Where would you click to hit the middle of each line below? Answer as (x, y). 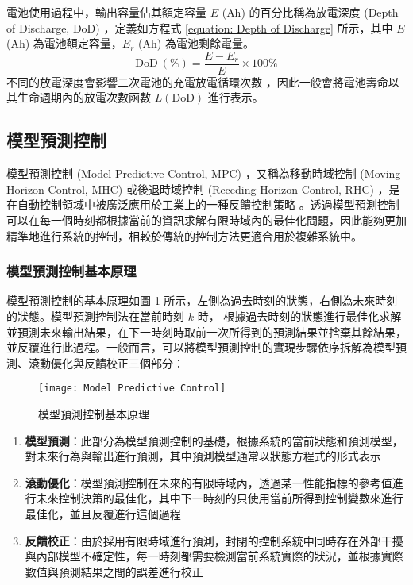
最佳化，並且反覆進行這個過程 (103, 514)
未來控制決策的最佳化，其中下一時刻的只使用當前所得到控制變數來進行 (220, 498)
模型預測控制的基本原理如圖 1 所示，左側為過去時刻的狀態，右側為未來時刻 (202, 300)
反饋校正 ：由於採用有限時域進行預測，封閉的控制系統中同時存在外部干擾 (214, 540)
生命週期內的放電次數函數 (84, 97)
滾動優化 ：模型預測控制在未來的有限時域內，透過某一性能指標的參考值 (208, 482)
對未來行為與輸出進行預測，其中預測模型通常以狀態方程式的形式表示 (203, 456)
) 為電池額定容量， (73, 43)
